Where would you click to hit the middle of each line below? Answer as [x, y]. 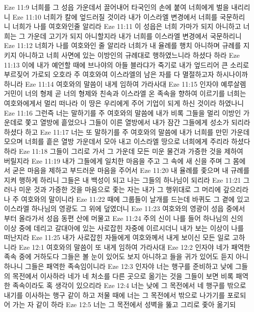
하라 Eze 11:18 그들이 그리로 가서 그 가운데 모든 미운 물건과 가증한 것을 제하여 [124, 151]
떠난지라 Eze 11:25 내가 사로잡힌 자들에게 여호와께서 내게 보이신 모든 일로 [117, 237]
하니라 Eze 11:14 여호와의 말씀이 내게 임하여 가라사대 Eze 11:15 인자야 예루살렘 [125, 84]
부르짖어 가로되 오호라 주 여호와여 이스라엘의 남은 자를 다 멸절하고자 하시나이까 [126, 74]
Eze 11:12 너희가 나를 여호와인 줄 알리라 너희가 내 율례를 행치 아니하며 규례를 [123, 45]
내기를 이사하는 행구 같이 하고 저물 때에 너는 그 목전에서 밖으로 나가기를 [114, 295]
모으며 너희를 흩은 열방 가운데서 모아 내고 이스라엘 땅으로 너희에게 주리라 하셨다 [127, 141]
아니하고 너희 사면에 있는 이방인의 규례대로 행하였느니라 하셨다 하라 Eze [129, 55]
